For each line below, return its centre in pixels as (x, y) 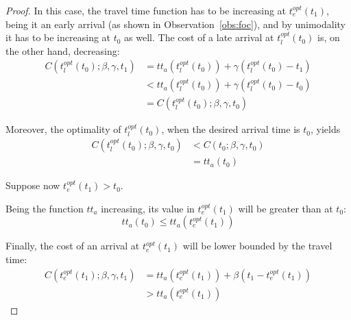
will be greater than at (286, 208)
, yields (325, 129)
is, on (329, 37)
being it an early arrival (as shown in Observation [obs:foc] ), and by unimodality (175, 24)
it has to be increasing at (58, 37)
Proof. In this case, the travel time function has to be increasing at (146, 10)
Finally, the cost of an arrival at (73, 246)
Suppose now (33, 185)
